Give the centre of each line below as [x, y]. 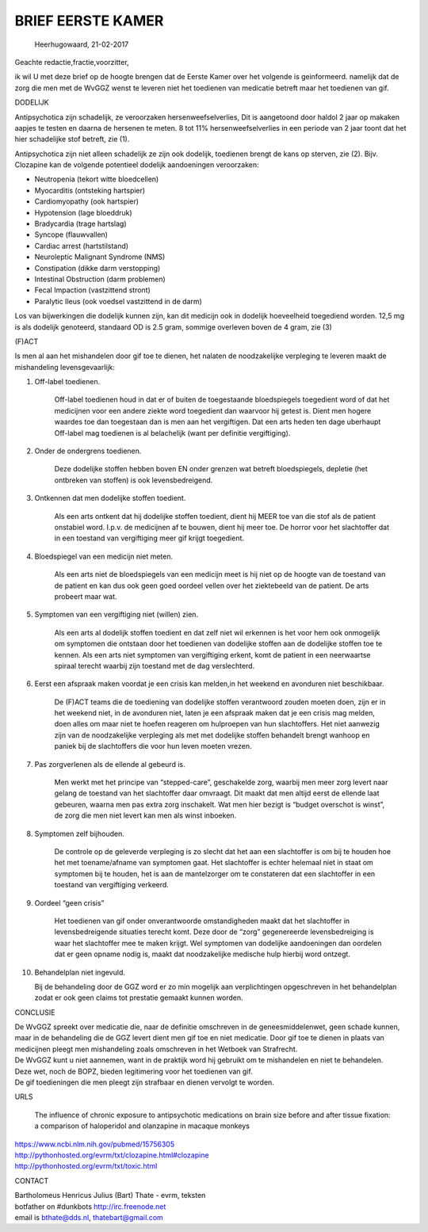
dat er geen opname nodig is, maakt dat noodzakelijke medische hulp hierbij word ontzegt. [202, 954]
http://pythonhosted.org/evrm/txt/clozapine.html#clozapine [112, 1155]
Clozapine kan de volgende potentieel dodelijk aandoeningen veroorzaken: [137, 165]
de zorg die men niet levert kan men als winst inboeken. [145, 815]
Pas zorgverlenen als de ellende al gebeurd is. [110, 764]
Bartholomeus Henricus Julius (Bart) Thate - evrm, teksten [110, 1196]
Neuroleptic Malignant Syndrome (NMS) [100, 257]
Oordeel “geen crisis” [69, 902]
